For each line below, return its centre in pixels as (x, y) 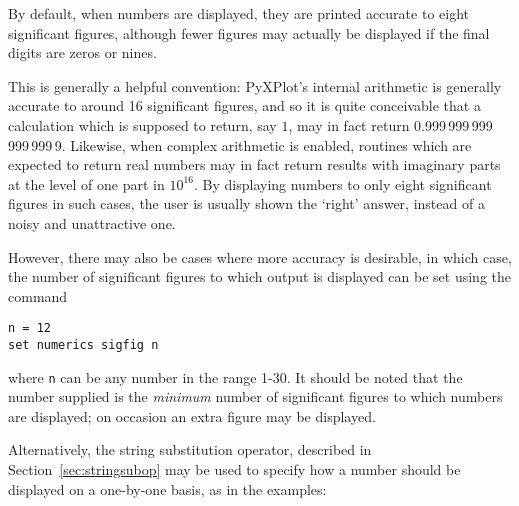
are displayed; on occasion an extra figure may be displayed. (192, 415)
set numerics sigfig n (83, 344)
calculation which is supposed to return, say (142, 124)
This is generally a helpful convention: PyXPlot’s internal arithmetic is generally (255, 85)
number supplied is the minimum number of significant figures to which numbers (255, 396)
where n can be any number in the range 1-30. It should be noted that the (235, 376)
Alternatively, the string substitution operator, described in (190, 449)
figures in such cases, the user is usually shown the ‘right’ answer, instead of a (246, 203)
